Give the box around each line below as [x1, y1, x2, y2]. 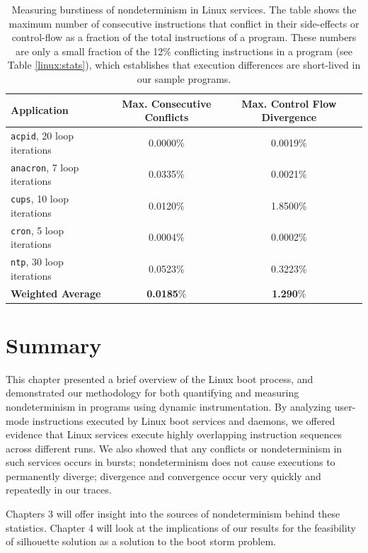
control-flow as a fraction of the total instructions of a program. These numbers [11, 30, 357, 45]
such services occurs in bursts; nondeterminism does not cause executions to [6, 455, 335, 469]
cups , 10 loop [11, 191, 69, 205]
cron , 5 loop [11, 222, 64, 237]
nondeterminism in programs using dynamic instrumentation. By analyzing [6, 399, 331, 414]
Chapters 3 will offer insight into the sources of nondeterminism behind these [6, 506, 340, 521]
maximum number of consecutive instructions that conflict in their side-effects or [8, 16, 360, 30]
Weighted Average [11, 285, 101, 300]
